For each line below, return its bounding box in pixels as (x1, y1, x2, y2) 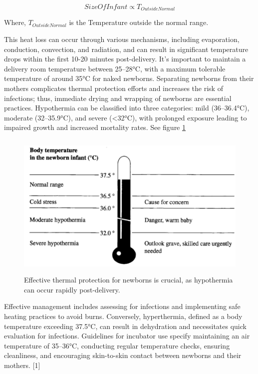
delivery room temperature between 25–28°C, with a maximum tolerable (4, 63, 226, 73)
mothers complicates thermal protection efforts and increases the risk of (4, 83, 223, 93)
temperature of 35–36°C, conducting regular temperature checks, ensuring (4, 340, 230, 350)
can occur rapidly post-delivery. (24, 284, 120, 294)
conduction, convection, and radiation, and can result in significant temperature (4, 43, 249, 54)
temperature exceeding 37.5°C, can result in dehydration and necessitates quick (4, 320, 247, 331)
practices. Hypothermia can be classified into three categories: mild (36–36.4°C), (4, 102, 250, 113)
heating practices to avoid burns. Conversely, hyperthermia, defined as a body (4, 311, 243, 321)
